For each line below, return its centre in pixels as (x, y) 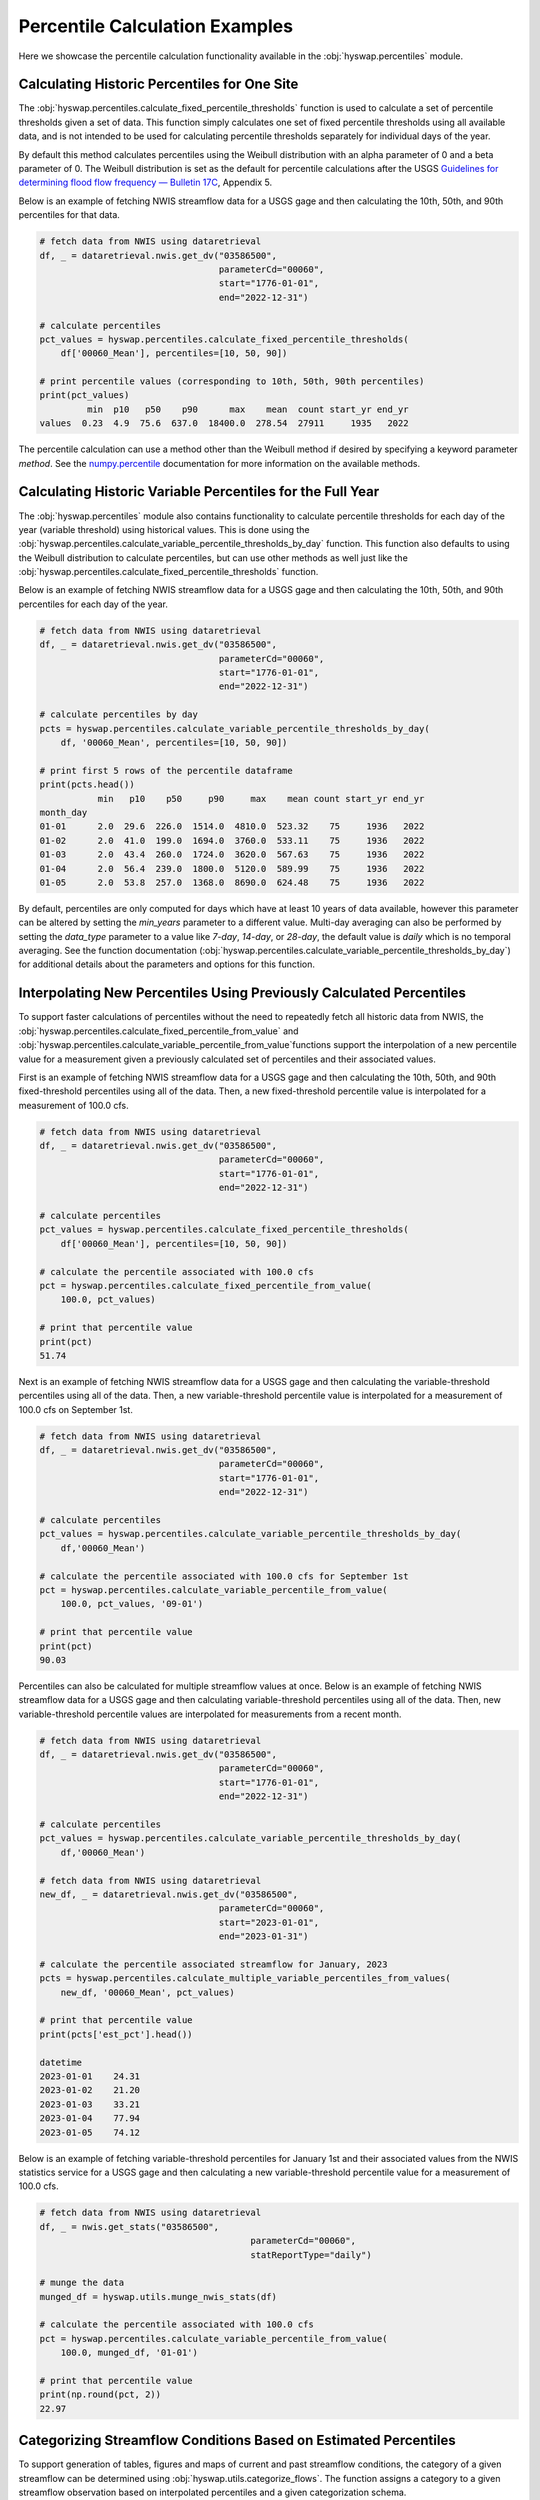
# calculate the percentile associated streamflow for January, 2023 (213, 1964)
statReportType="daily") (311, 2254)
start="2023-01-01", (269, 1922)
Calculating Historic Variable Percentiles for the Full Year (199, 491)
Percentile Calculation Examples (156, 26)
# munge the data (82, 2283)
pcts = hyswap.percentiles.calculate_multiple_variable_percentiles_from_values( (245, 1978)
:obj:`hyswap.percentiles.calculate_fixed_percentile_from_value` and (158, 1031)
